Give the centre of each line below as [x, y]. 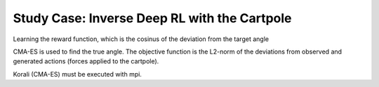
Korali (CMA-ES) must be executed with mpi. [77, 74]
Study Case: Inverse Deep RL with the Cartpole [152, 18]
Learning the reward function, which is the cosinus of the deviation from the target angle [141, 39]
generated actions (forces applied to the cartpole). [86, 61]
